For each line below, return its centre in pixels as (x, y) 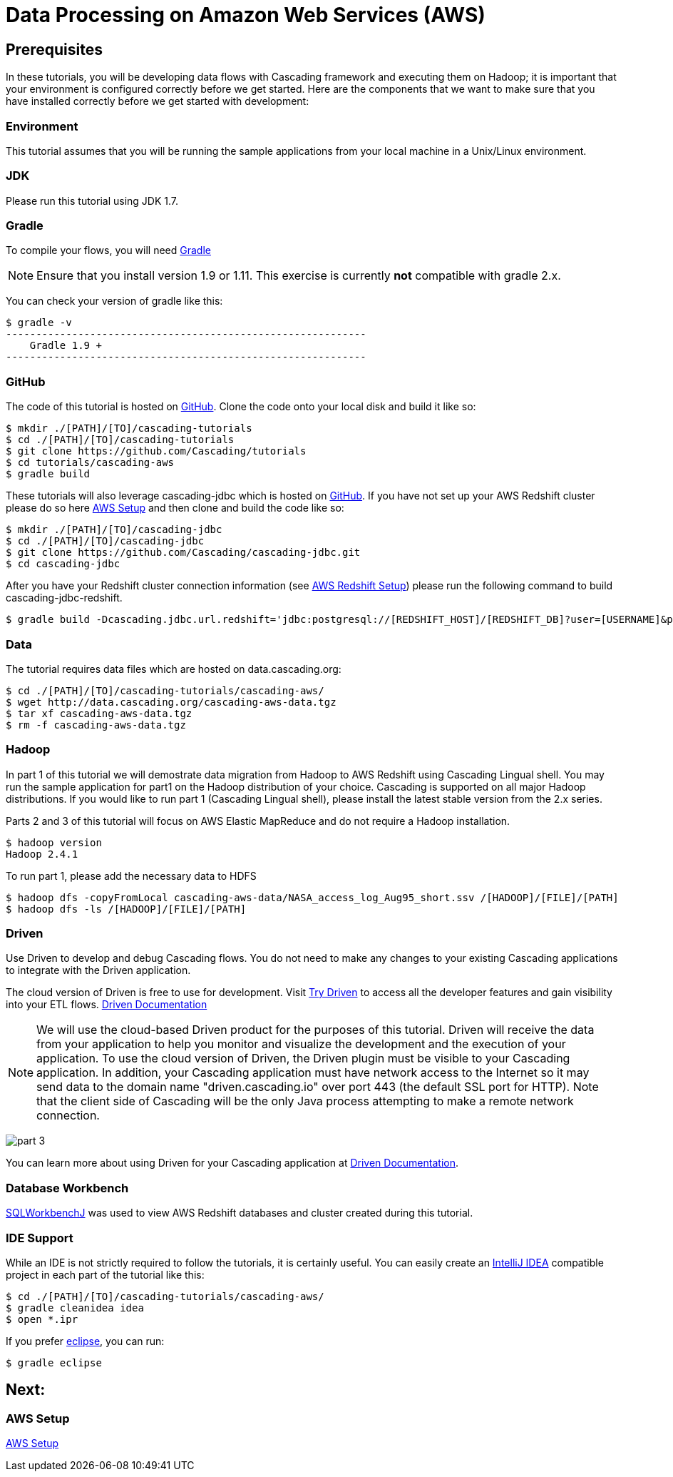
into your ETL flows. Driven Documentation (107, 1005)
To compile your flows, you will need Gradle (108, 250)
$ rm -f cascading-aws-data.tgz (96, 725)
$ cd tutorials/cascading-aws (90, 463)
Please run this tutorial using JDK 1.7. (92, 201)
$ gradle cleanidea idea (75, 1308)
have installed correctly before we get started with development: (158, 101)
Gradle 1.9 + (66, 346)
